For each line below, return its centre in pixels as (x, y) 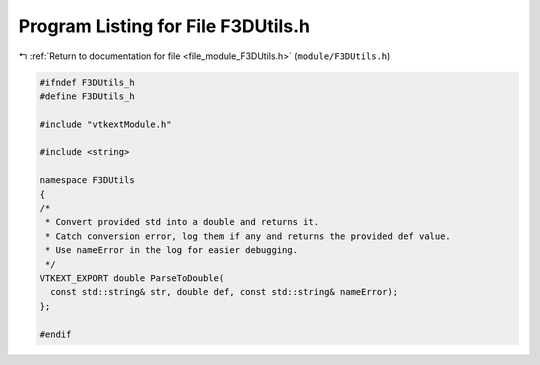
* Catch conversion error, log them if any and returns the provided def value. (248, 236)
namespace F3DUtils (87, 180)
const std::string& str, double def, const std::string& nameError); (224, 292)
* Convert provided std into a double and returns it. (182, 222)
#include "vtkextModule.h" (105, 124)
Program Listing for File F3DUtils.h (164, 26)
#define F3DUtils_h (87, 96)
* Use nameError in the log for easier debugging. (172, 250)
